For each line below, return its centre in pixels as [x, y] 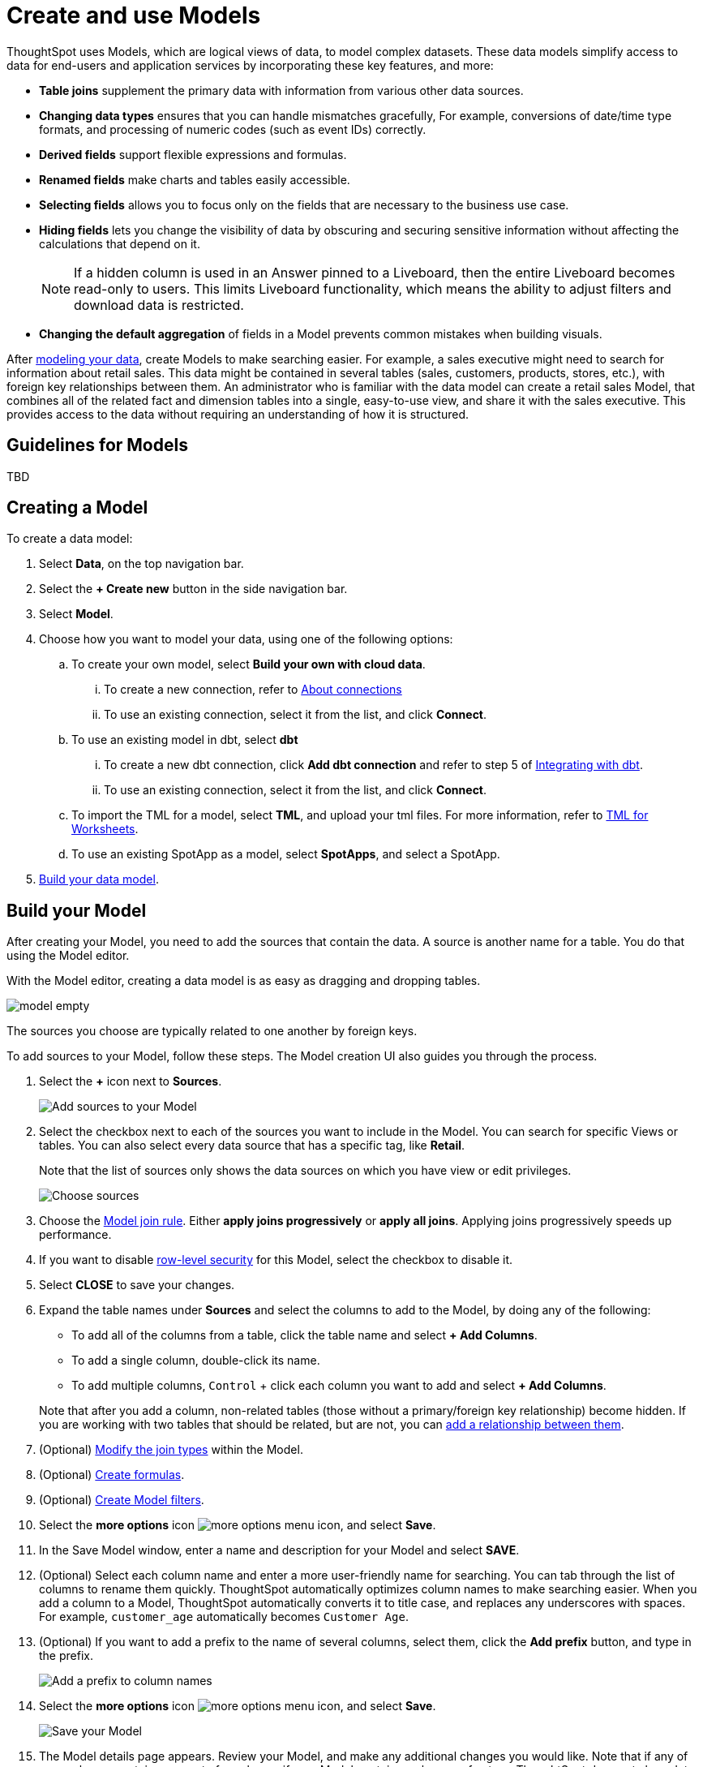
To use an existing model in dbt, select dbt [185, 740]
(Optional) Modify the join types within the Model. [171, 1450]
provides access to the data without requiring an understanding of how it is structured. [238, 414]
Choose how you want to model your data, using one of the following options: [246, 639]
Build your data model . [99, 879]
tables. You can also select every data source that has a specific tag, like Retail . [252, 1146]
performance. [75, 1235]
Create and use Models [134, 15]
